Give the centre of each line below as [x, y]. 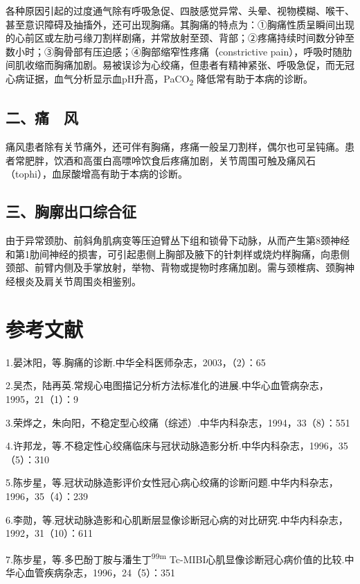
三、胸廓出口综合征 [71, 211]
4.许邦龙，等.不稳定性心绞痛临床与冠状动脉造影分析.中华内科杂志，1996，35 [177, 446]
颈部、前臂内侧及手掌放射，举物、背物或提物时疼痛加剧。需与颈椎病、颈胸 [175, 267]
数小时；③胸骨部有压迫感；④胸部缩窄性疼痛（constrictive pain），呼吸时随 [174, 51]
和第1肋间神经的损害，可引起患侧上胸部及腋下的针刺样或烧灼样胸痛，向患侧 [178, 254]
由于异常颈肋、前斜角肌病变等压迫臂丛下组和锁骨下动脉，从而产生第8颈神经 [178, 240]
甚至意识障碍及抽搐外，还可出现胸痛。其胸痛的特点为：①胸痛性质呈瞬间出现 [180, 24]
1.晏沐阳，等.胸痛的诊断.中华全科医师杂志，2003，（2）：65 [136, 362]
